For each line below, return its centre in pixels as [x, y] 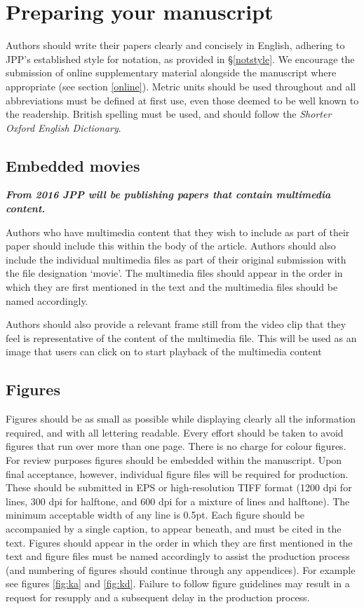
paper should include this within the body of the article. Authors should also [171, 246]
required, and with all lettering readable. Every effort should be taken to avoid [175, 432]
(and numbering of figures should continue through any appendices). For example [181, 569]
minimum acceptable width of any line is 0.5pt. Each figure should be [155, 515]
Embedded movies [73, 165]
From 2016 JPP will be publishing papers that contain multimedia [168, 194]
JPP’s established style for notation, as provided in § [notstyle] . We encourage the [180, 59]
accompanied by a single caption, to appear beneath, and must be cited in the [174, 528]
